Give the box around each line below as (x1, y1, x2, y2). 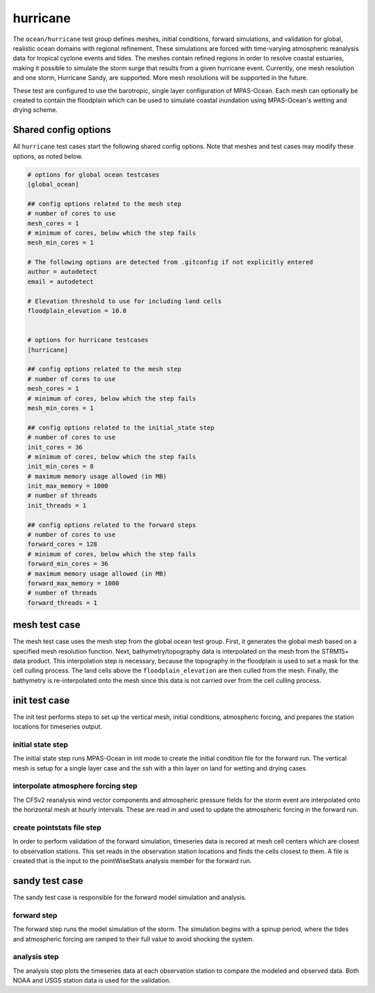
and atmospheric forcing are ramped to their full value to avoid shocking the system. (12, 935, 255, 943)
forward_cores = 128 (27, 540, 97, 549)
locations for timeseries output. (12, 722, 103, 731)
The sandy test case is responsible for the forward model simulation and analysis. (12, 894, 247, 901)
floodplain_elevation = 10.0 (27, 307, 127, 315)
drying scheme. (12, 106, 58, 114)
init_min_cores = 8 (27, 462, 94, 471)
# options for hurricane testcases (27, 336, 149, 344)
